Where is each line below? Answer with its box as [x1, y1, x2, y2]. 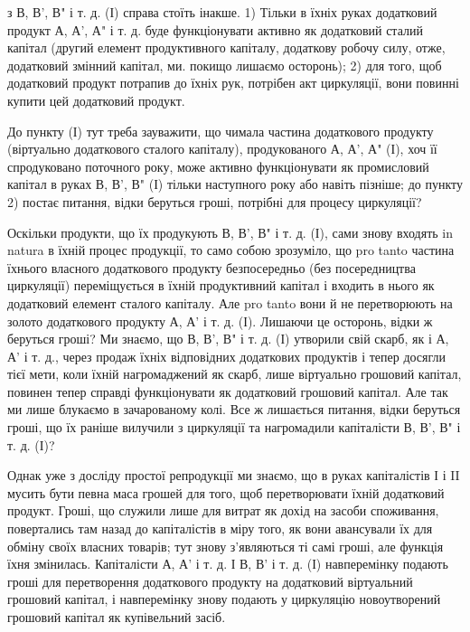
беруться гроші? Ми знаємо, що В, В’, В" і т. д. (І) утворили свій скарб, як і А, [7, 329, 449, 348]
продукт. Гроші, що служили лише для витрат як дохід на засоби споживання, [7, 501, 439, 520]
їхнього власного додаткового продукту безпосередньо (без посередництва [7, 258, 416, 277]
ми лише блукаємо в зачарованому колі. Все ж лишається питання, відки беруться [7, 400, 461, 419]
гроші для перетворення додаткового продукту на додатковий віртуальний [7, 571, 413, 590]
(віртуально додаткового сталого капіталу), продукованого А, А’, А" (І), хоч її [7, 139, 437, 158]
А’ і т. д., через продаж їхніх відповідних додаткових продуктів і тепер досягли [7, 346, 446, 365]
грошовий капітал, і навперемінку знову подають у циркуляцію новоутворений [7, 590, 441, 608]
